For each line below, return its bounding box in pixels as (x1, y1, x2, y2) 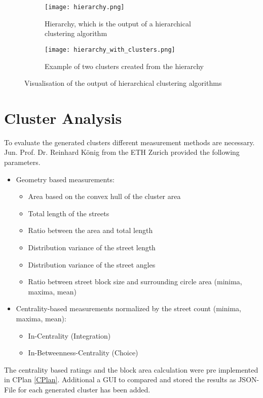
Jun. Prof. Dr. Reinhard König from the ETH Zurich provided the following (4, 147, 240, 157)
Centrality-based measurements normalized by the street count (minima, (16, 303, 241, 314)
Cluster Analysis (4, 107, 122, 128)
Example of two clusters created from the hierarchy (45, 60, 204, 71)
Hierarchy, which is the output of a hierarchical (45, 18, 191, 28)
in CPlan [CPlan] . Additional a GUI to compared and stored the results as (4, 374, 236, 385)
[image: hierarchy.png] (45, 4, 125, 11)
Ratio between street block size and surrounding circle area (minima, (28, 276, 242, 287)
